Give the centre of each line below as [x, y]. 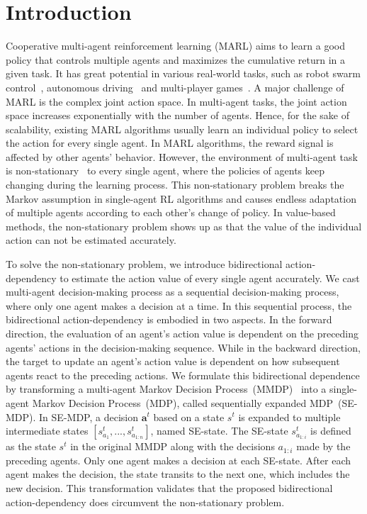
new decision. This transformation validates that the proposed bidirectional [169, 487]
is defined [331, 431]
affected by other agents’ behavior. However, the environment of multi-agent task [182, 156]
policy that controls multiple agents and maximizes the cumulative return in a [176, 59]
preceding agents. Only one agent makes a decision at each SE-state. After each [179, 460]
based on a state [189, 417]
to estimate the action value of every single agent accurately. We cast [210, 278]
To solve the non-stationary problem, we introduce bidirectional [144, 264]
